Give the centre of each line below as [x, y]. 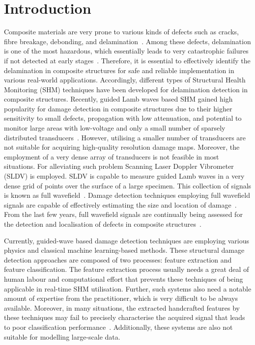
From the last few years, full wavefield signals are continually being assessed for [123, 214]
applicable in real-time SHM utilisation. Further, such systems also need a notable [128, 288]
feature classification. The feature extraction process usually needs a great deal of [127, 269]
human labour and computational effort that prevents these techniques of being [124, 279]
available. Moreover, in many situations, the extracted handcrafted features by [122, 307]
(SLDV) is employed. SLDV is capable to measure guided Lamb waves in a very [124, 176]
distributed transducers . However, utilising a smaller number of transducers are [125, 137]
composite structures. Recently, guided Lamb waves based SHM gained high [118, 99]
